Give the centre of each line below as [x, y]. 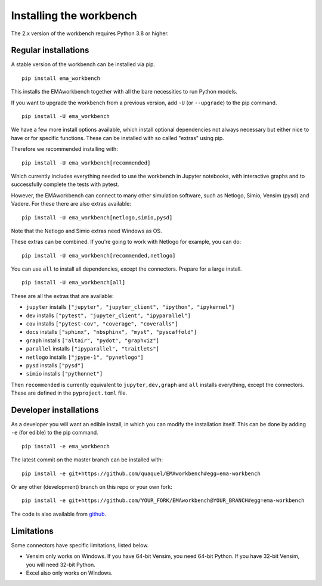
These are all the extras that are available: [62, 296]
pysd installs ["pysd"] [55, 365]
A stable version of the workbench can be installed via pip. [83, 64]
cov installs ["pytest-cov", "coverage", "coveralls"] [102, 324]
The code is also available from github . [59, 514]
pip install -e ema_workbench [66, 446]
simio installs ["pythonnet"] [64, 374]
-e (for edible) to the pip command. [55, 433]
